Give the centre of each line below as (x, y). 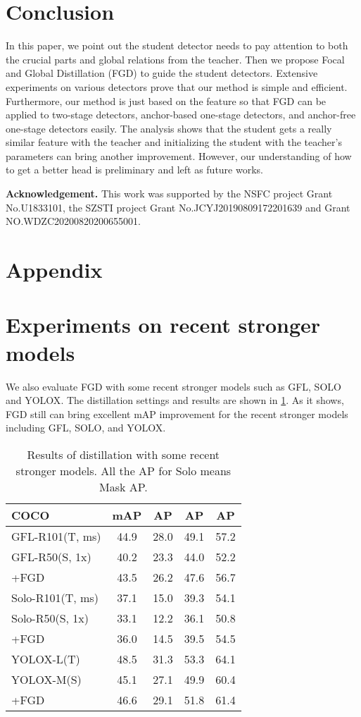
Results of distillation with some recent (123, 454)
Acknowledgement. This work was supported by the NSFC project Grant (169, 194)
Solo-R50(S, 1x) (50, 618)
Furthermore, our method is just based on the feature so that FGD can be (166, 100)
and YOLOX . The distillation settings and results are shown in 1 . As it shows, (175, 400)
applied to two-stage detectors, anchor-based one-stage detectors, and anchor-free (181, 115)
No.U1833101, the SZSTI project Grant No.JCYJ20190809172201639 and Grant (178, 207)
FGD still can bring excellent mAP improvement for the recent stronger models (177, 413)
